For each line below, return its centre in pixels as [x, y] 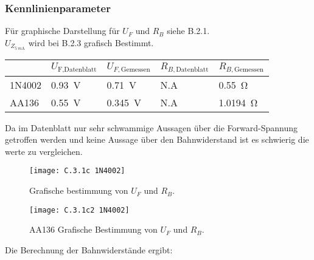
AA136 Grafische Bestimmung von [93, 229]
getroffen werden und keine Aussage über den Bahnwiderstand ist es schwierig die [157, 139]
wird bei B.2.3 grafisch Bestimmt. [91, 42]
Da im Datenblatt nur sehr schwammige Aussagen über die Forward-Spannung [151, 127]
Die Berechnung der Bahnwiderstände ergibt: [89, 249]
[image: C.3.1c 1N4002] [77, 171]
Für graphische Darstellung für [62, 31]
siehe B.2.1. [188, 31]
